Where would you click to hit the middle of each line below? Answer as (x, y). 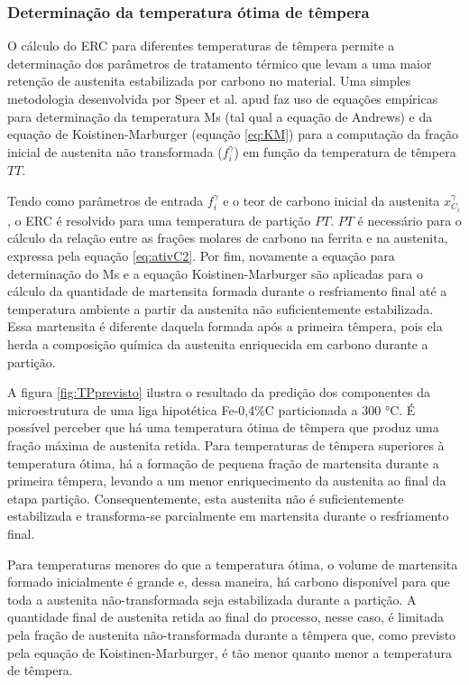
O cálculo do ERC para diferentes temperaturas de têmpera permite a (201, 46)
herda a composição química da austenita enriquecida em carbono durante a (218, 344)
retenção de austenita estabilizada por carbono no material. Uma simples (209, 81)
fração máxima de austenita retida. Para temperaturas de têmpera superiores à (226, 444)
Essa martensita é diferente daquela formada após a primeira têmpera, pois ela (225, 326)
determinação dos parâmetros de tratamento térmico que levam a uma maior (220, 63)
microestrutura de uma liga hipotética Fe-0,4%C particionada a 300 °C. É (212, 409)
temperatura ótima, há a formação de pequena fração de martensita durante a (223, 463)
